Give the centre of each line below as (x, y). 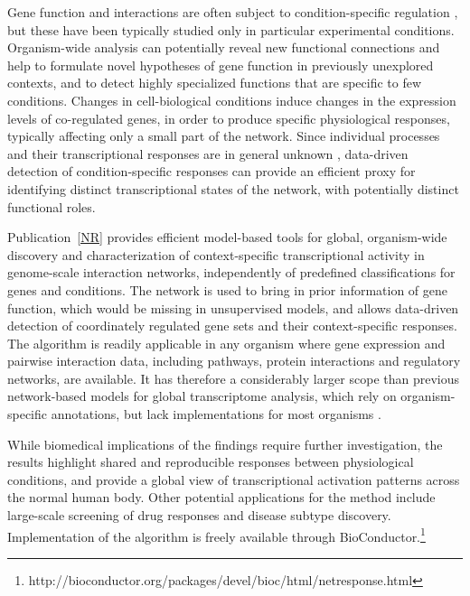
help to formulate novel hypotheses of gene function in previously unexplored (221, 65)
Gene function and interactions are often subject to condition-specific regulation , (233, 12)
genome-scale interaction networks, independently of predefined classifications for (231, 272)
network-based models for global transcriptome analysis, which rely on (202, 396)
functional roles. (52, 206)
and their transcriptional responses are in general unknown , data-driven (208, 153)
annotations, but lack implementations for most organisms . (216, 414)
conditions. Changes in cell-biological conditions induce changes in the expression (232, 100)
